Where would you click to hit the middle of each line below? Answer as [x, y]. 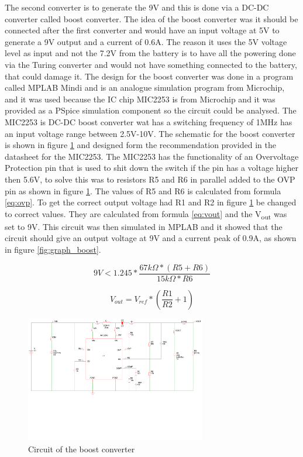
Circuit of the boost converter [82, 449]
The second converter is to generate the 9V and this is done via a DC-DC [137, 7]
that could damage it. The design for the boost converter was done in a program [149, 76]
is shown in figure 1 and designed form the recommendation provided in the [140, 145]
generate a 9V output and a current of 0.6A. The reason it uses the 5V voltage [146, 41]
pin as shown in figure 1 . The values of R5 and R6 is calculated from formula [143, 190]
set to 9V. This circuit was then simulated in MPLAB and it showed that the [144, 226]
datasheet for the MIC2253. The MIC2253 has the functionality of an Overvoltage [152, 156]
